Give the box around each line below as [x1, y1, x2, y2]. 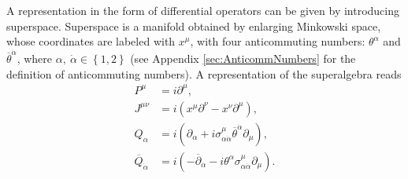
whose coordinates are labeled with [6, 33, 176, 49]
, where [17, 50, 53, 67]
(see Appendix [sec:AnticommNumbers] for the [130, 50, 356, 67]
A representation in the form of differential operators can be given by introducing [6, 2, 400, 18]
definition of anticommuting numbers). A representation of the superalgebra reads [6, 65, 402, 82]
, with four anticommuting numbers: [190, 33, 365, 49]
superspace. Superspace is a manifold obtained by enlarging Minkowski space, [6, 17, 381, 34]
